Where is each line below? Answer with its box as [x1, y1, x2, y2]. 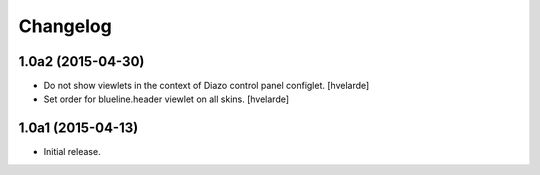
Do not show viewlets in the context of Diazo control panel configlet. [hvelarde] [43, 80, 370, 92]
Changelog [18, 15, 112, 37]
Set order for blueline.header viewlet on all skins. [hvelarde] [43, 93, 290, 105]
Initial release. [43, 146, 101, 158]
